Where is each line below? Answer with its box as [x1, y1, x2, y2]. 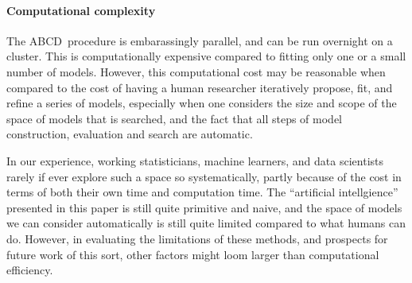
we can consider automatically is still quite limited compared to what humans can [6, 215, 406, 231]
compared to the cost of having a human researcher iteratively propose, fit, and [6, 79, 393, 95]
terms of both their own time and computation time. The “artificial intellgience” [6, 184, 398, 200]
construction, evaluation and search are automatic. [6, 126, 253, 142]
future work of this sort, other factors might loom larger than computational [6, 246, 379, 262]
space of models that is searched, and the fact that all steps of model [6, 110, 343, 126]
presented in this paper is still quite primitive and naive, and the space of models [6, 199, 402, 215]
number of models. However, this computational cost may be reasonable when [6, 63, 386, 79]
